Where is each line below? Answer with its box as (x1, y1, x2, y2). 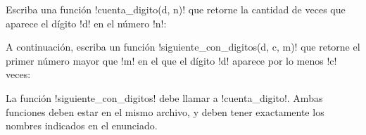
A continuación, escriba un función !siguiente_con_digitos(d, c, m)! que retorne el (6, 39, 360, 54)
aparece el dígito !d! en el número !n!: (6, 15, 167, 30)
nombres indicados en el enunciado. (6, 118, 158, 133)
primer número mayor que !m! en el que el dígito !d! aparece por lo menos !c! (6, 53, 337, 67)
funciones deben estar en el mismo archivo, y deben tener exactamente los (6, 104, 324, 119)
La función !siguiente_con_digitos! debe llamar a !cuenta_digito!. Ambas (6, 90, 323, 105)
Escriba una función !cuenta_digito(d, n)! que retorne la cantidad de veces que (6, 2, 346, 16)
